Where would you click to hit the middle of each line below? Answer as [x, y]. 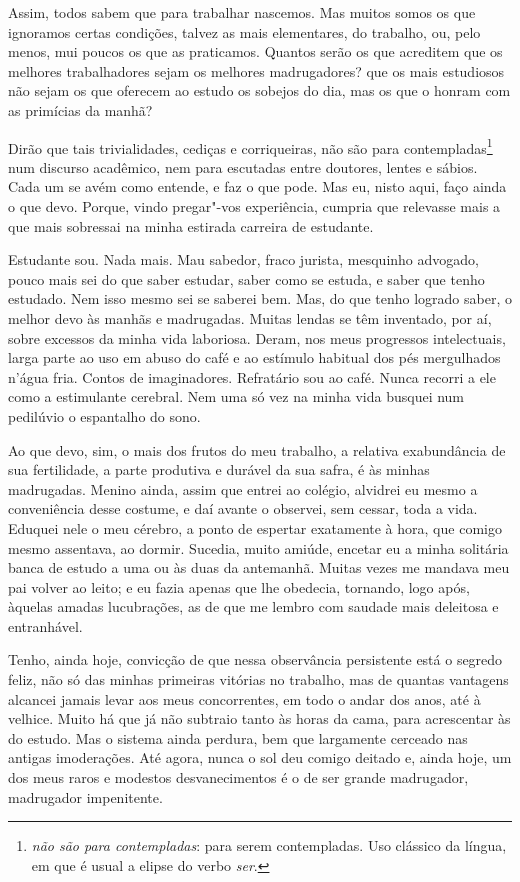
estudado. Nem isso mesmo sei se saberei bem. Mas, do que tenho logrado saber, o [260, 298]
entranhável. [45, 625]
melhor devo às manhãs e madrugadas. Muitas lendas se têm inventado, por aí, [250, 317]
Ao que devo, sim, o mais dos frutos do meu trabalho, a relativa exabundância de [257, 449]
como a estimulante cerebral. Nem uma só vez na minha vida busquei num [236, 396]
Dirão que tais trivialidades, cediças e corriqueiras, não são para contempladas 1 [250, 146]
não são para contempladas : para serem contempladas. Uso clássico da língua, [269, 845]
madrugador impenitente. [85, 796]
